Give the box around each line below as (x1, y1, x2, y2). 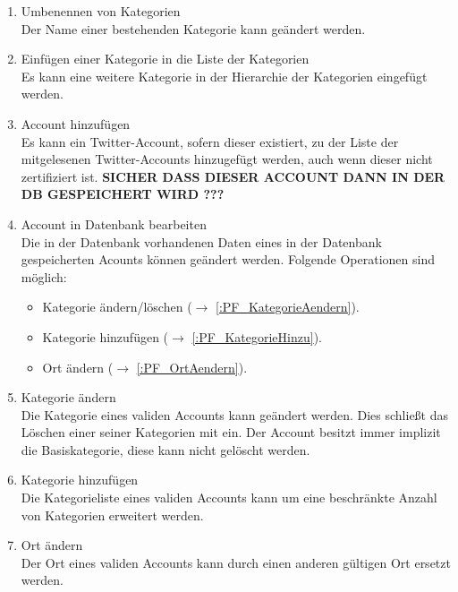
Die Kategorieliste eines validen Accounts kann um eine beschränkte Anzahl (21, 488, 437, 507)
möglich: (21, 267, 67, 286)
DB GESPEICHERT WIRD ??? (21, 184, 225, 203)
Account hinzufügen (21, 114, 131, 133)
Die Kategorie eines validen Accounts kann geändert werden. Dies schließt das (21, 405, 449, 424)
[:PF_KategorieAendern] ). (216, 297, 360, 316)
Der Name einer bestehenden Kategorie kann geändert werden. (21, 19, 366, 38)
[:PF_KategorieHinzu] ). (191, 327, 322, 346)
